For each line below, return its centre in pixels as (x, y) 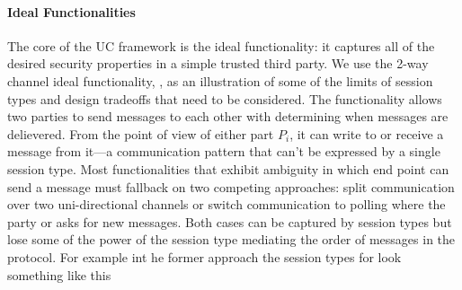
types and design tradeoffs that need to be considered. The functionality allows (225, 98)
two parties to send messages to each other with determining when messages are (228, 116)
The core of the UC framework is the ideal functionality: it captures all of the (221, 45)
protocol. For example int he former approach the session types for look (204, 256)
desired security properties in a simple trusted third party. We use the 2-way (218, 63)
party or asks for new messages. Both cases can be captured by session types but (230, 221)
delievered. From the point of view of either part (141, 133)
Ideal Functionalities (71, 11)
